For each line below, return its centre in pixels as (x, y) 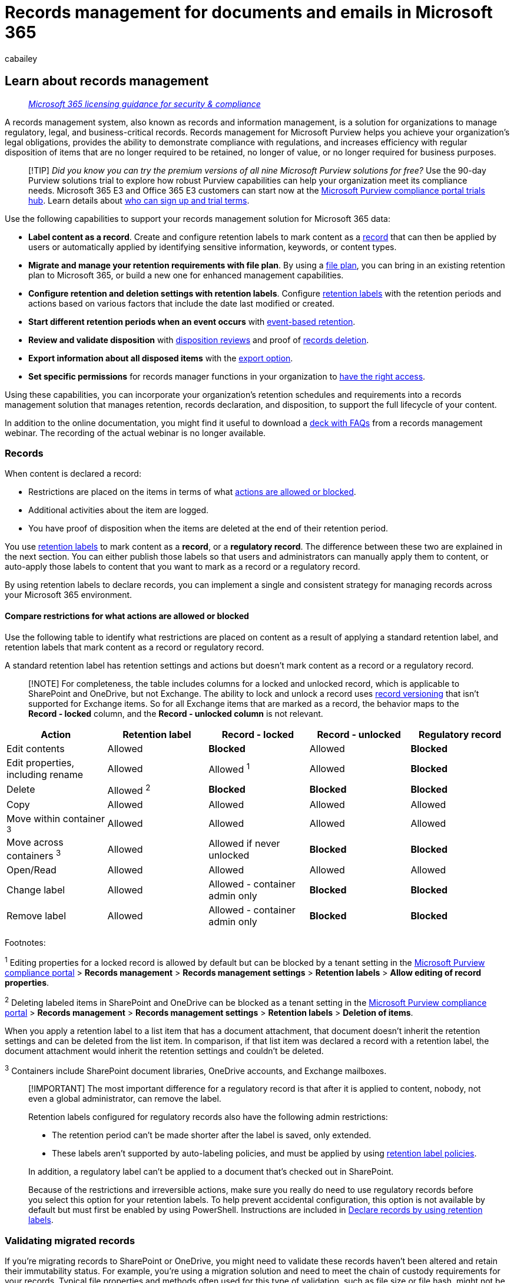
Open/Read (31, 870)
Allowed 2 (129, 789)
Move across (35, 842)
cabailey (21, 58)
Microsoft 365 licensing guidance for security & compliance (145, 104)
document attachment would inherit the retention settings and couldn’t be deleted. (164, 1051)
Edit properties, (41, 762)
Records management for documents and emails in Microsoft (249, 12)
